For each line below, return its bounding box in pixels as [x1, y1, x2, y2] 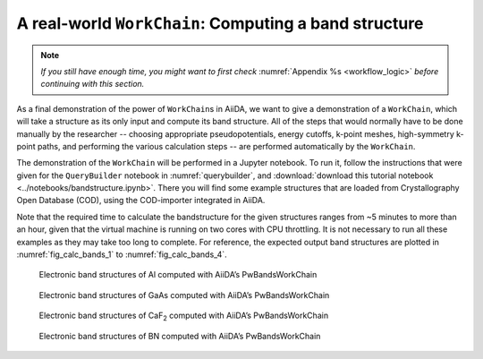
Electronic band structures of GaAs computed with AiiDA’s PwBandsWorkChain [38, 289, 330, 300]
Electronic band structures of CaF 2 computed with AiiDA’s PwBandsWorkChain [38, 310, 329, 322]
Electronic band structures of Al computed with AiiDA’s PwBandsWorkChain [38, 269, 318, 280]
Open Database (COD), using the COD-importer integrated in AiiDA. [16, 195, 266, 206]
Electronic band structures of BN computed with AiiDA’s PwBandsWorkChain [38, 330, 321, 341]
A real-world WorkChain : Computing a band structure [16, 13, 424, 33]
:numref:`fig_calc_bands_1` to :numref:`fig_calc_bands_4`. [16, 249, 227, 260]
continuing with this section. [40, 79, 145, 90]
